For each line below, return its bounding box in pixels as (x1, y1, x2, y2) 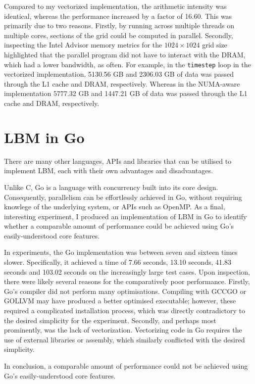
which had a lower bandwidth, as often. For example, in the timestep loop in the (4, 59, 251, 69)
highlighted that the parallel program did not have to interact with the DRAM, (4, 49, 246, 59)
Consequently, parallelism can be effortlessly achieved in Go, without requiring (4, 192, 242, 202)
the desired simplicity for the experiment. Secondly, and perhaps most (4, 315, 216, 325)
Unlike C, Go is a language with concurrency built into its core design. (4, 182, 218, 192)
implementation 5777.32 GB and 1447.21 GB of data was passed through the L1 (4, 88, 248, 98)
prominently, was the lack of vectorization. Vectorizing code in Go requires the (4, 325, 242, 335)
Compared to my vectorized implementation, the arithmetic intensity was (4, 1, 227, 11)
